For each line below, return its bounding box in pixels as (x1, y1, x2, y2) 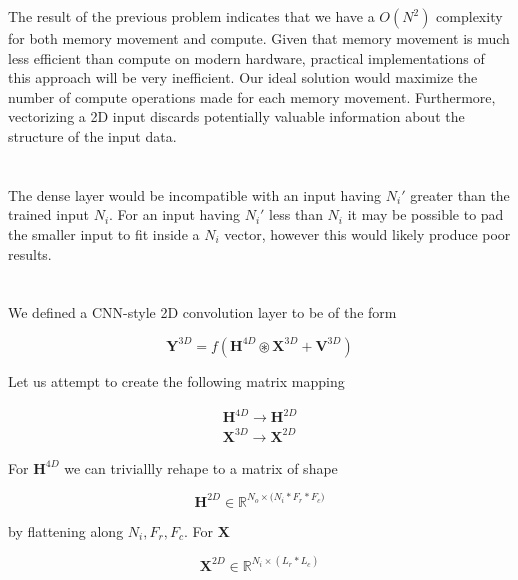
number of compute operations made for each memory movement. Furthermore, (8, 86, 496, 107)
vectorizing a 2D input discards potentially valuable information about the (8, 106, 465, 127)
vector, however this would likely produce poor (224, 223, 511, 244)
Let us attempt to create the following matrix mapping (8, 370, 345, 391)
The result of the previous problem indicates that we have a (8, 6, 375, 26)
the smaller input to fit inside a (8, 223, 200, 244)
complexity (436, 6, 503, 26)
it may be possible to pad (347, 204, 504, 225)
